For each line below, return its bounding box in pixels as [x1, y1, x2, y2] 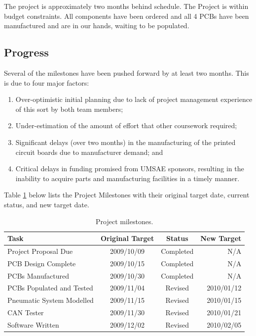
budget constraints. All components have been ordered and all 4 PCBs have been [4, 10, 249, 21]
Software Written [7, 320, 59, 330]
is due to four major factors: [4, 77, 89, 88]
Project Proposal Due [7, 245, 73, 256]
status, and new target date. [4, 199, 89, 209]
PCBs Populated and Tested [7, 283, 93, 293]
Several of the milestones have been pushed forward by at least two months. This [4, 67, 249, 78]
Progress [4, 45, 49, 60]
